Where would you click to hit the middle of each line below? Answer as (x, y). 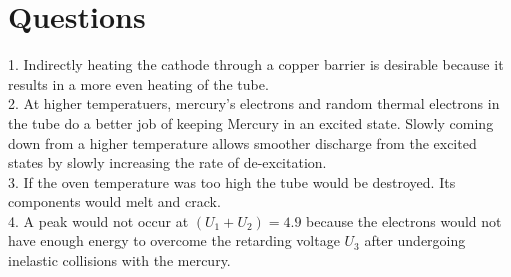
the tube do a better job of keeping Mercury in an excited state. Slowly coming (251, 122)
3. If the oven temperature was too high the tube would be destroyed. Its (232, 181)
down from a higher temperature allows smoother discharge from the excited (242, 142)
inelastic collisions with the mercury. (119, 260)
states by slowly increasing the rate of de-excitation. (167, 162)
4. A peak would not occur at (98, 220)
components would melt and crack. (114, 201)
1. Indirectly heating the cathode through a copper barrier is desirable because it (256, 64)
